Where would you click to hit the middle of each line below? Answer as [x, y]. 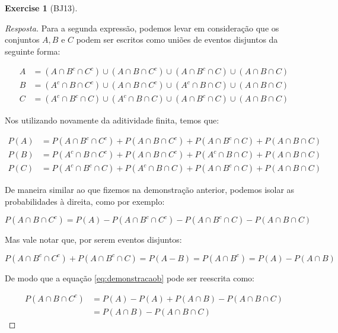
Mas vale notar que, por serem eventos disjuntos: [93, 240]
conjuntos [22, 39]
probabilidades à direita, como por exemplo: [85, 201]
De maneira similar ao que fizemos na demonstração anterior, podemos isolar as [150, 190]
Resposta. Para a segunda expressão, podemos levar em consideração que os [142, 28]
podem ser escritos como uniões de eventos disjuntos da [177, 39]
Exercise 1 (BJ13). [41, 8]
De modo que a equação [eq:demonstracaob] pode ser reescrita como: [130, 277]
